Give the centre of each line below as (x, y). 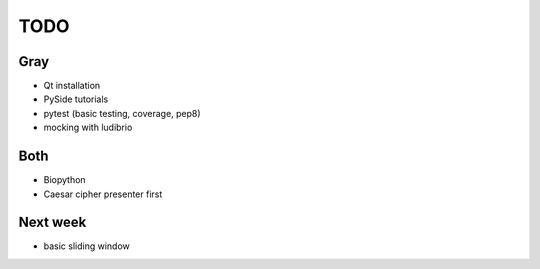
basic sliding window (86, 246)
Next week (52, 222)
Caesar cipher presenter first (103, 194)
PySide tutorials (76, 99)
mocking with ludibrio (88, 127)
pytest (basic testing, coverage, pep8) (122, 113)
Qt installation (72, 86)
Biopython (64, 180)
